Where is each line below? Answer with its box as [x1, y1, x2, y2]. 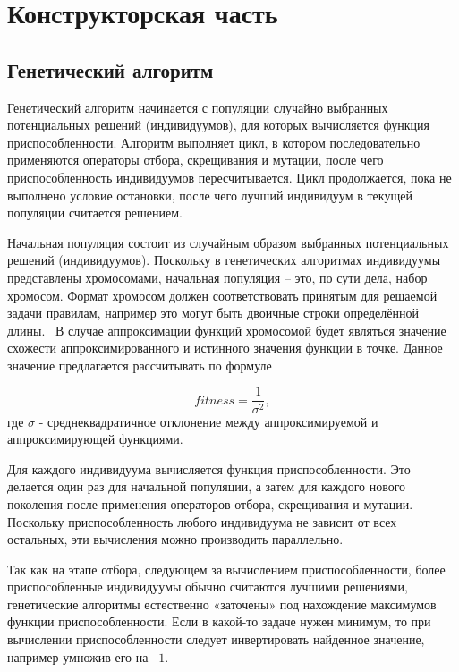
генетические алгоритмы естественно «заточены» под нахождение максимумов [7, 594, 437, 613]
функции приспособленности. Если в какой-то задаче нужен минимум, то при [7, 612, 431, 631]
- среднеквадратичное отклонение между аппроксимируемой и [38, 412, 378, 430]
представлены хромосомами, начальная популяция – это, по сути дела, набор [7, 268, 428, 286]
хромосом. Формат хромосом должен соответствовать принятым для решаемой [7, 285, 438, 304]
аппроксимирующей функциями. [7, 430, 183, 448]
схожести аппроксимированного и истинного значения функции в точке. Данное [7, 338, 443, 357]
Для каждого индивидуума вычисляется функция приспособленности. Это [7, 459, 411, 478]
